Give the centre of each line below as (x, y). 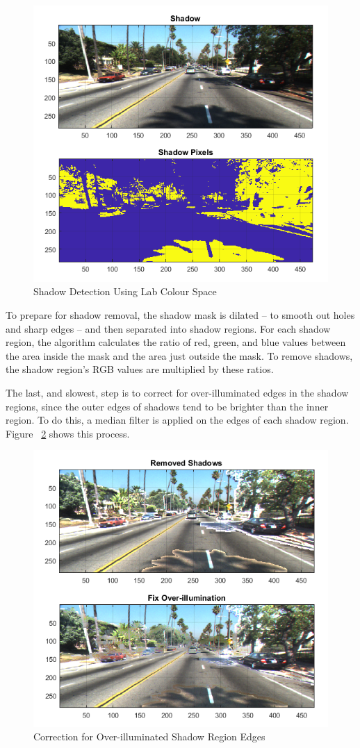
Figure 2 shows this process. (68, 433)
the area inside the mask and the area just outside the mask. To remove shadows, (179, 355)
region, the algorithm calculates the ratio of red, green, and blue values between (176, 342)
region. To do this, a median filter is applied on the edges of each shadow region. (177, 420)
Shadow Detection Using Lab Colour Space (125, 291)
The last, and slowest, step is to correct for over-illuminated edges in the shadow (177, 392)
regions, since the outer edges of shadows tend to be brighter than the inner (167, 406)
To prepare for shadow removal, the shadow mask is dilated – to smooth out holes (180, 314)
